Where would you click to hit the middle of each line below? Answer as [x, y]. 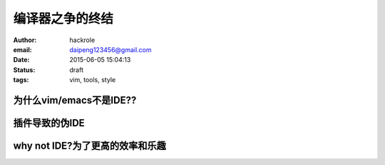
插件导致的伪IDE [49, 122]
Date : [21, 60]
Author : [25, 40]
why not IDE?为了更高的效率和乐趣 [90, 145]
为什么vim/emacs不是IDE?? [75, 100]
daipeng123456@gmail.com [111, 49]
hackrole [82, 40]
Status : [24, 70]
